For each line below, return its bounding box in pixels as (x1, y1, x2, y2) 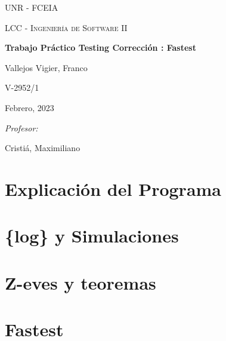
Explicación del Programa (5, 176, 222, 201)
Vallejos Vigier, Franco (5, 61, 88, 73)
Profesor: (5, 121, 38, 134)
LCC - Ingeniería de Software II (5, 21, 128, 33)
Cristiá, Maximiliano (5, 142, 81, 154)
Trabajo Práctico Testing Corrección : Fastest (5, 41, 196, 54)
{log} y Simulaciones (5, 223, 179, 248)
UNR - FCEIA (5, 1, 58, 13)
